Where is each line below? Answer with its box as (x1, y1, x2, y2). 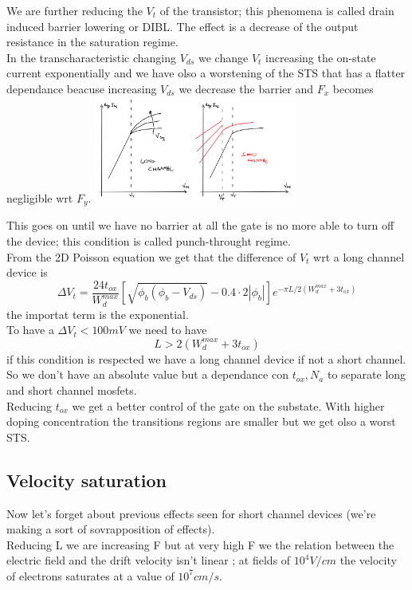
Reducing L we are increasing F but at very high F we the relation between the (6, 536, 394, 553)
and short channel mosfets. (6, 382, 137, 398)
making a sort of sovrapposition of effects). (6, 521, 215, 537)
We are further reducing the (6, 2, 143, 18)
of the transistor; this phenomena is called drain (159, 2, 394, 18)
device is (6, 264, 48, 281)
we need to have (128, 321, 207, 338)
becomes (332, 80, 374, 96)
